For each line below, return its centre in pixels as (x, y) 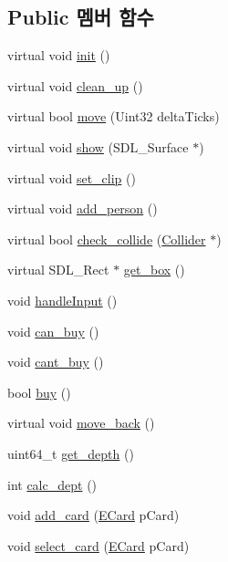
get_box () (154, 270)
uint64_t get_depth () (71, 453)
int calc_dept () (52, 484)
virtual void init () (59, 55)
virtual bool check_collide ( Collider (107, 239)
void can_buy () (53, 331)
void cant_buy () (56, 362)
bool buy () (39, 392)
